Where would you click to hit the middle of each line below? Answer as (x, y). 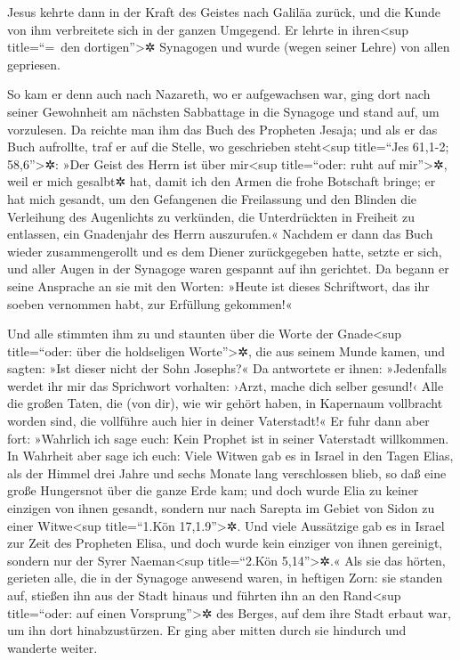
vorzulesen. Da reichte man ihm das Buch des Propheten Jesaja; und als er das (222, 129)
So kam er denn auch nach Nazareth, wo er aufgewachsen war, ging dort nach (219, 94)
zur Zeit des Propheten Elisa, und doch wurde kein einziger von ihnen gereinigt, (225, 543)
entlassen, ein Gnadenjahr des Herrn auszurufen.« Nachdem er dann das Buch (220, 234)
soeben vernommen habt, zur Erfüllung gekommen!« (150, 303)
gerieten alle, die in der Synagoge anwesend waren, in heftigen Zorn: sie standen (225, 578)
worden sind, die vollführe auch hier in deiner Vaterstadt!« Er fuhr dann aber (218, 421)
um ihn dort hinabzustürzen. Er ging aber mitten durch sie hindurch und (207, 630)
